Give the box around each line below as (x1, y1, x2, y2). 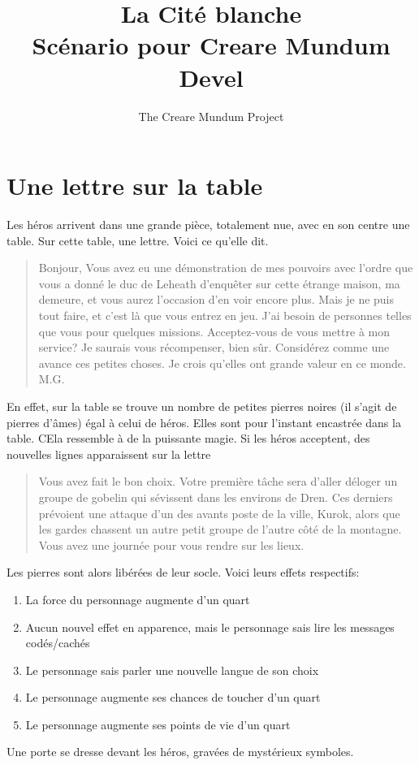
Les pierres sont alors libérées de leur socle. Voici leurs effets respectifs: (6, 564, 360, 581)
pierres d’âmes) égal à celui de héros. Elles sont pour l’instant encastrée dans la (6, 413, 401, 430)
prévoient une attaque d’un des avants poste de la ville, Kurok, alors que (38, 504, 400, 521)
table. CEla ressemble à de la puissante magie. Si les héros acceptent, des (6, 430, 370, 447)
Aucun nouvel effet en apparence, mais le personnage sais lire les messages (25, 618, 395, 635)
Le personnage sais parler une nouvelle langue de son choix (25, 661, 319, 678)
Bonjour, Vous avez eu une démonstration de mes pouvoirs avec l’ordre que (38, 259, 413, 276)
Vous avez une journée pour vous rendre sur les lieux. (38, 536, 305, 553)
